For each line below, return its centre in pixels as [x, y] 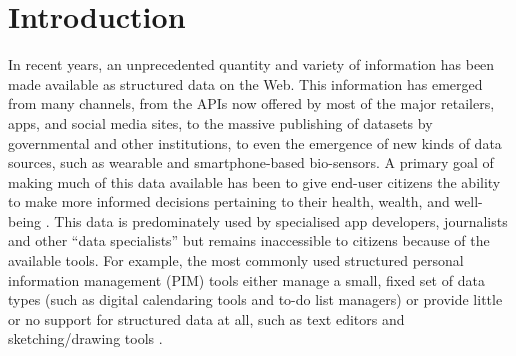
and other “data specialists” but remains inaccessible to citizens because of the [249, 240]
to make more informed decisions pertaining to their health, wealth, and [229, 201]
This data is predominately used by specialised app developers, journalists [281, 220]
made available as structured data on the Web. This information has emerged [245, 83]
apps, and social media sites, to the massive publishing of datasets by [220, 122]
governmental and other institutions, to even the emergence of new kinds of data [255, 142]
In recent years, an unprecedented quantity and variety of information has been [251, 64]
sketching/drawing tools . [85, 338]
